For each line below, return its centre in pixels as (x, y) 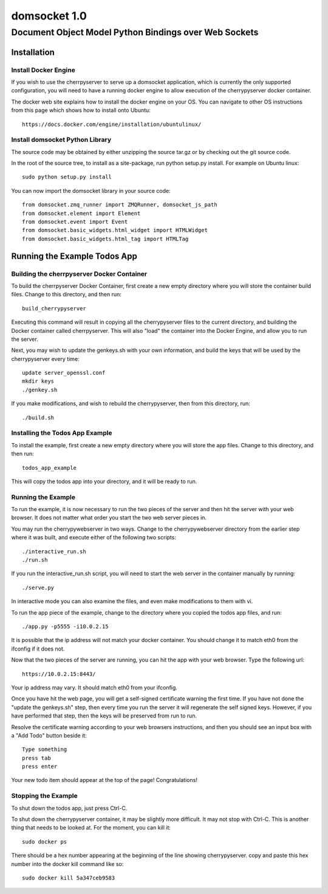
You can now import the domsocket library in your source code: (91, 190)
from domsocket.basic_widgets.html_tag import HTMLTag (105, 239)
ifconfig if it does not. (38, 649)
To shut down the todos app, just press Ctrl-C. (69, 808)
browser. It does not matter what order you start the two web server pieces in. (109, 518)
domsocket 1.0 (49, 16)
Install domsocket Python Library (61, 140)
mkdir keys (38, 381)
